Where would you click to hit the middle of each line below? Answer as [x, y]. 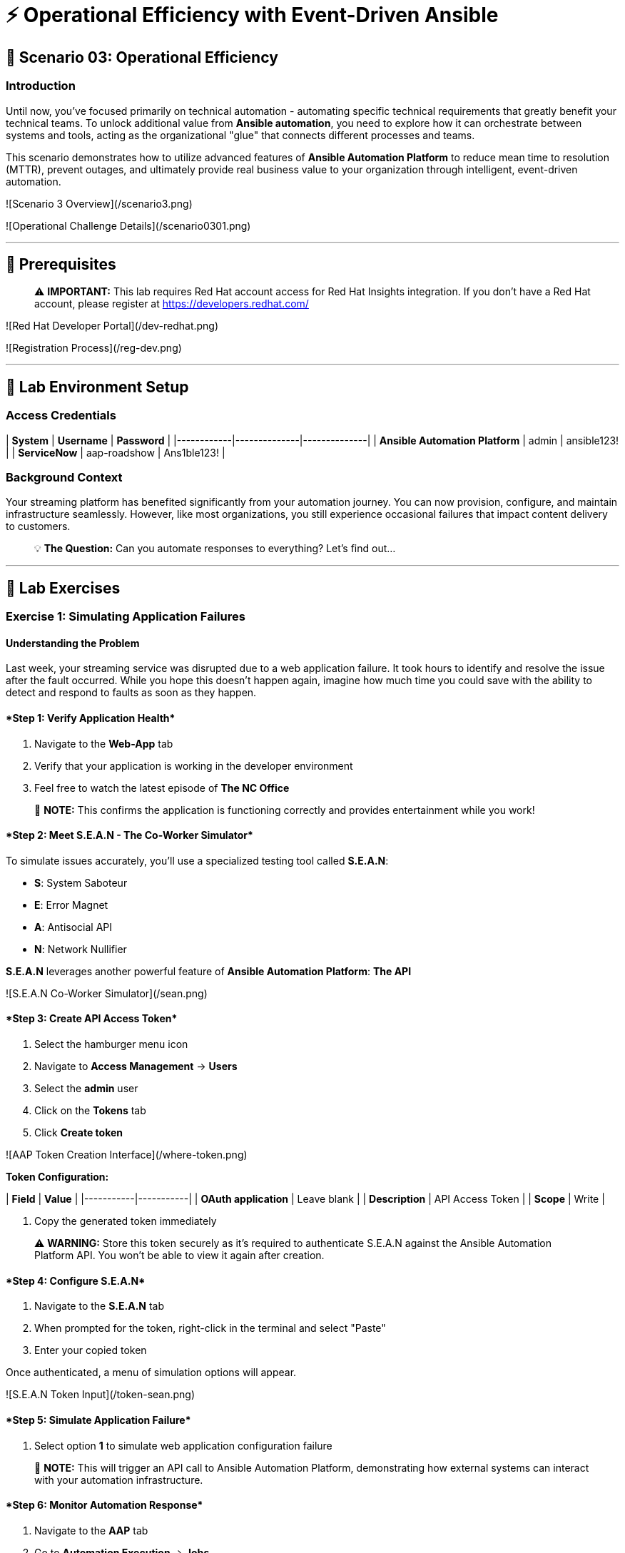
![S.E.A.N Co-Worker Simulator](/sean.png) [107, 993]
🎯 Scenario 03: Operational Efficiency [142, 57]
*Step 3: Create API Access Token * [92, 1019]
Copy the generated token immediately [126, 1221]
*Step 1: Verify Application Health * [91, 718]
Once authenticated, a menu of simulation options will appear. [151, 1373]
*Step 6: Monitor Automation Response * [105, 1505]
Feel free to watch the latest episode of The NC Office [162, 788]
